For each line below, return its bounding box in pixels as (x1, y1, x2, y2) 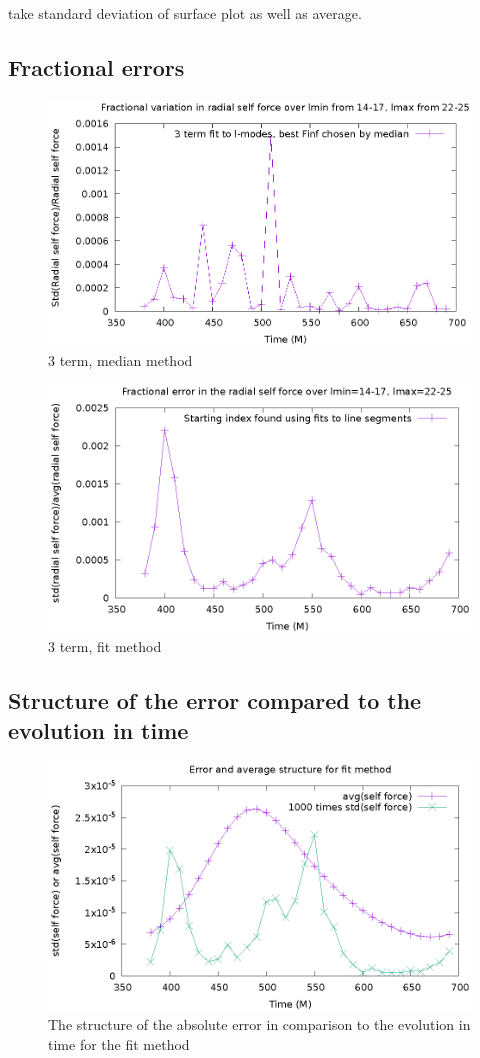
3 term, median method (48, 349, 193, 370)
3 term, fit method (48, 636, 162, 657)
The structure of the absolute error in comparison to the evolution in (48, 1014, 471, 1035)
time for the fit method (48, 1033, 190, 1054)
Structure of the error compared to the (8, 685, 422, 716)
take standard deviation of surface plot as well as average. (8, 3, 362, 23)
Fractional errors (8, 51, 185, 82)
